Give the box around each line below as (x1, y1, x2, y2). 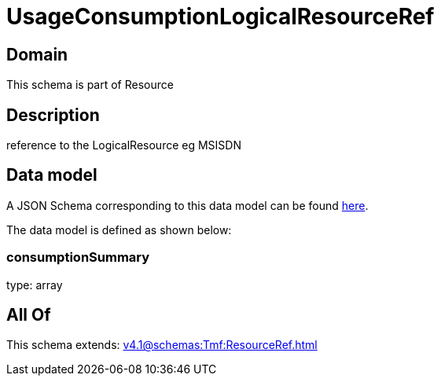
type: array (6, 277, 63, 292)
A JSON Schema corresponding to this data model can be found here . (6, 198, 369, 212)
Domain (6, 44, 68, 64)
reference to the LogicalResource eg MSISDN (6, 138, 241, 152)
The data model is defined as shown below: (6, 222, 232, 237)
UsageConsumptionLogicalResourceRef (6, 3, 435, 30)
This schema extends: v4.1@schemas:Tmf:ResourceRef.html (6, 338, 318, 352)
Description (6, 105, 100, 125)
